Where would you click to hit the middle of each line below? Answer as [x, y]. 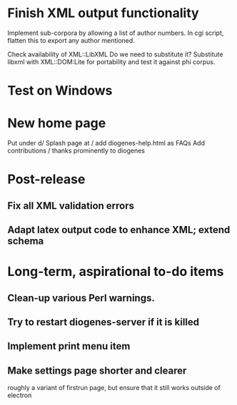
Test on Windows [60, 91]
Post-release [46, 179]
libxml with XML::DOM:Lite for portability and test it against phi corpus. [111, 61]
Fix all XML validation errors [71, 206]
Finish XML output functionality [103, 13]
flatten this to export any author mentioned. [71, 40]
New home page [57, 123]
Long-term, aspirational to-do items [116, 272]
